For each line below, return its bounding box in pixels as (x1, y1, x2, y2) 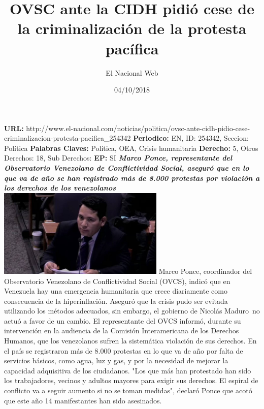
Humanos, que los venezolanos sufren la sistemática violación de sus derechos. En (4, 335, 257, 346)
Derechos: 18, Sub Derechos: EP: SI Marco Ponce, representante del (4, 152, 233, 163)
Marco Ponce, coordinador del (158, 265, 252, 276)
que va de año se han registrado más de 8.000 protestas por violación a (4, 172, 260, 183)
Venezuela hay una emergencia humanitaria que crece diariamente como (4, 286, 227, 296)
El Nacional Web (106, 67, 158, 78)
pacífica (105, 38, 159, 58)
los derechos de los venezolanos (4, 182, 116, 193)
